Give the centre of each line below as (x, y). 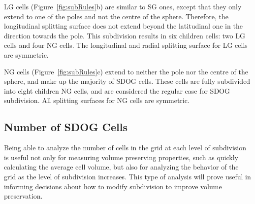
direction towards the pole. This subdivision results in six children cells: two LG (125, 35)
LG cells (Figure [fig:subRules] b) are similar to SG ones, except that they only (123, 6)
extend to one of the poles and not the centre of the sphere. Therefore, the (116, 16)
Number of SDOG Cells (66, 127)
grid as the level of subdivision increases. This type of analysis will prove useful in (127, 176)
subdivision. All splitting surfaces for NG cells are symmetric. (97, 100)
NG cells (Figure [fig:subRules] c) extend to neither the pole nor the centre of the (126, 71)
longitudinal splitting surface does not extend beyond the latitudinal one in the (123, 26)
